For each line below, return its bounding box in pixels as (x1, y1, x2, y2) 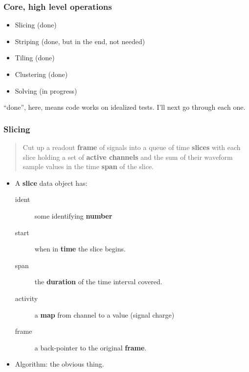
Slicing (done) (15, 20, 57, 30)
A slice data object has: (15, 177, 88, 188)
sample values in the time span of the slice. (23, 161, 154, 172)
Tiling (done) (15, 52, 55, 63)
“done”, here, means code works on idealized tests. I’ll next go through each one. (3, 102, 246, 112)
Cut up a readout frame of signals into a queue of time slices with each (23, 142, 241, 152)
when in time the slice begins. (34, 244, 126, 254)
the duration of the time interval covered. (34, 276, 162, 287)
